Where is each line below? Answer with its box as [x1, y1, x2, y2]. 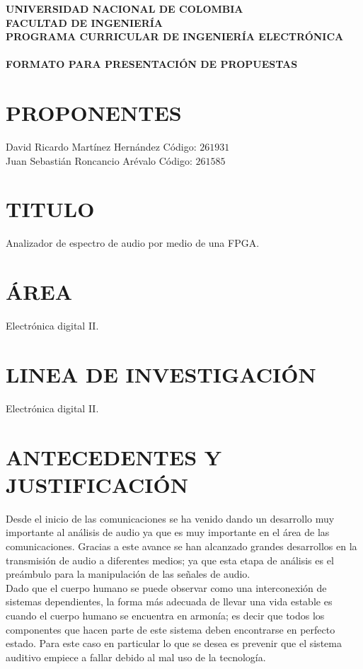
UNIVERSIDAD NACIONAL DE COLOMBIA [6, 1, 243, 16]
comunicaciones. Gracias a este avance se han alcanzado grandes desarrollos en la [6, 538, 357, 553]
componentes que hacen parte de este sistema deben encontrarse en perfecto [6, 622, 335, 636]
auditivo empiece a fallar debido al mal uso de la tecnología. [6, 649, 266, 664]
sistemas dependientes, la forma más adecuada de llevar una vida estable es [6, 594, 333, 609]
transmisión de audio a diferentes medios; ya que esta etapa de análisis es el [6, 552, 334, 567]
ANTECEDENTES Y [6, 442, 222, 471]
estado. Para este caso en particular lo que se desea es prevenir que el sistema [6, 636, 342, 651]
